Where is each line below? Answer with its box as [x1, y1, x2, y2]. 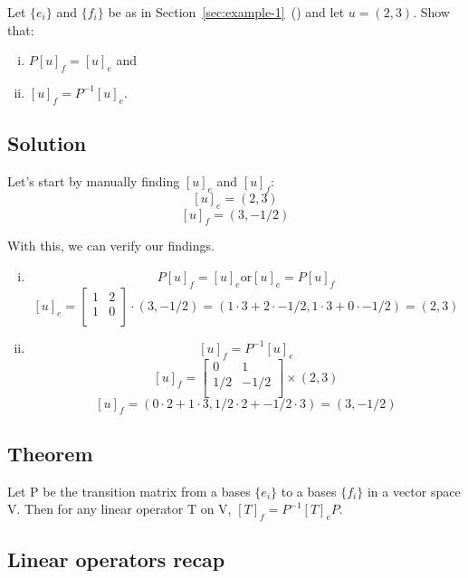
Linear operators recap [7, 545, 225, 573]
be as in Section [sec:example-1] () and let [108, 3, 345, 21]
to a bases [281, 481, 337, 500]
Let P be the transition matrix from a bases [7, 481, 251, 500]
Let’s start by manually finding [7, 171, 180, 190]
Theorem [7, 439, 93, 467]
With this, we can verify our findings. [7, 236, 215, 255]
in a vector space [367, 481, 461, 500]
